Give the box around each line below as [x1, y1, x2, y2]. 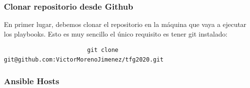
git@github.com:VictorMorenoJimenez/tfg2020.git [4, 56, 164, 63]
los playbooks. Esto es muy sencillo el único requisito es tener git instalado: [4, 28, 228, 38]
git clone [87, 47, 119, 54]
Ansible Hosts [4, 75, 60, 87]
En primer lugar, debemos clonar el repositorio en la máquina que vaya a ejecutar [4, 19, 247, 29]
